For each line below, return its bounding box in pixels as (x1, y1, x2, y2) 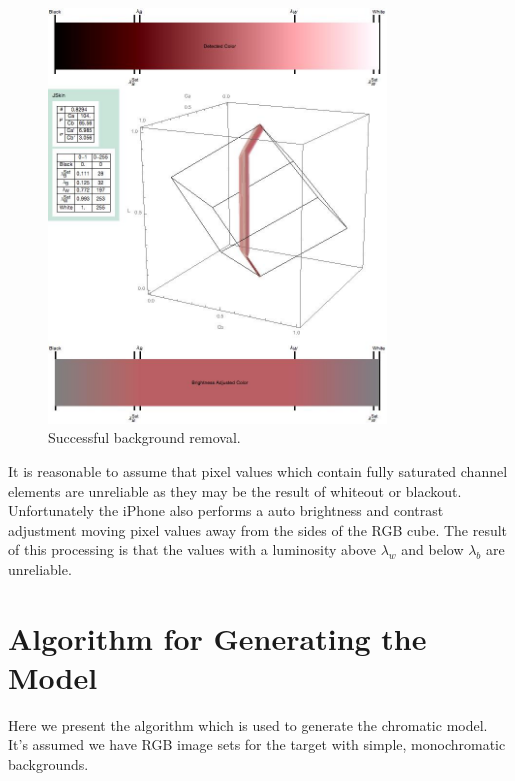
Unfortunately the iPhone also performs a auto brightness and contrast (8, 500, 444, 521)
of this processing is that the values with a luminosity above (8, 539, 376, 560)
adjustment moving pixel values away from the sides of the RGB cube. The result (8, 519, 508, 540)
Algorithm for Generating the (8, 617, 427, 658)
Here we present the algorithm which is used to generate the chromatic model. (8, 714, 488, 735)
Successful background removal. (48, 427, 241, 448)
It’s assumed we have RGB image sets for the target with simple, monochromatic (8, 734, 506, 755)
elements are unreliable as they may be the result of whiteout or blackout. (8, 480, 462, 501)
